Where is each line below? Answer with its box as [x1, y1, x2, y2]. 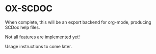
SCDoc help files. [5, 24, 40, 30]
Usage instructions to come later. [5, 43, 72, 49]
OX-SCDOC [5, 3, 53, 14]
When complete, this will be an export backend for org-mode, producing [5, 19, 152, 25]
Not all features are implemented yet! [5, 34, 80, 40]
